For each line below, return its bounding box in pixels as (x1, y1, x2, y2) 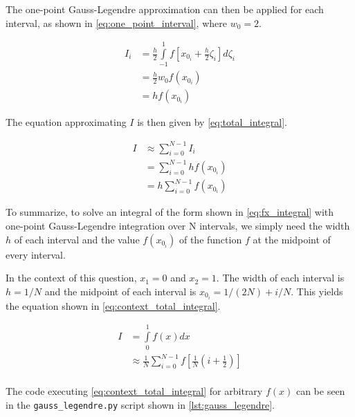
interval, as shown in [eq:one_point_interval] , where (6, 15, 227, 30)
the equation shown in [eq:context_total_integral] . (6, 298, 221, 313)
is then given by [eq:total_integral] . (137, 115, 287, 129)
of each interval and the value (14, 232, 140, 246)
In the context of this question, (6, 270, 137, 285)
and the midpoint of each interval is (44, 284, 197, 298)
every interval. (6, 247, 66, 261)
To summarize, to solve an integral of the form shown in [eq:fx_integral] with (6, 205, 334, 219)
